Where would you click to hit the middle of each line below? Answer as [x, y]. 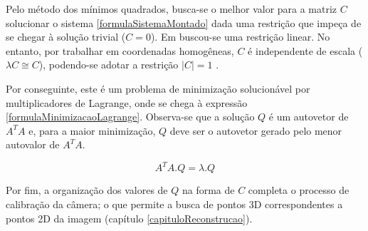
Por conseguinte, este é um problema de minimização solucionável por [158, 88]
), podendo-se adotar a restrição [109, 65]
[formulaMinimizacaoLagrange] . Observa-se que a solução [130, 117]
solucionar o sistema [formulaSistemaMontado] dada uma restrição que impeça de [184, 22]
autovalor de [33, 144]
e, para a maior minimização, [92, 130]
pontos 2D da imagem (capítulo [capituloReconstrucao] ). [129, 218]
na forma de [208, 190]
